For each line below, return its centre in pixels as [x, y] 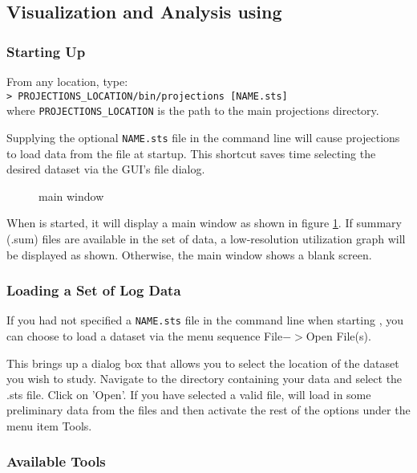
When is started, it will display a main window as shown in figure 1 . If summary [204, 223]
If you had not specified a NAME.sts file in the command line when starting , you [205, 320]
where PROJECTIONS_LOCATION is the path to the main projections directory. [193, 110]
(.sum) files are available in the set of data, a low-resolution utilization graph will [206, 238]
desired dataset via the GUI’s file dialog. [106, 169]
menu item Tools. [49, 425]
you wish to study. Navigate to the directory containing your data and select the [204, 379]
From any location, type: [67, 81]
